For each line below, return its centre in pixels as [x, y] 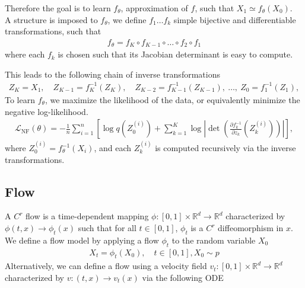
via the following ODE [183, 278]
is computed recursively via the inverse [225, 148]
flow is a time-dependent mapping [87, 216]
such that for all [107, 228]
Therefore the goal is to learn [58, 8]
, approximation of [154, 8]
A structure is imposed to [51, 19]
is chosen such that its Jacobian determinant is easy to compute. [175, 54]
